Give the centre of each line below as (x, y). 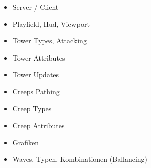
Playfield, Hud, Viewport (51, 23)
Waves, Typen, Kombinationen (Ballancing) (80, 159)
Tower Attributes (39, 57)
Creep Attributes (39, 125)
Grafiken (26, 142)
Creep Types (32, 108)
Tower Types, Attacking (49, 41)
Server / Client (35, 7)
